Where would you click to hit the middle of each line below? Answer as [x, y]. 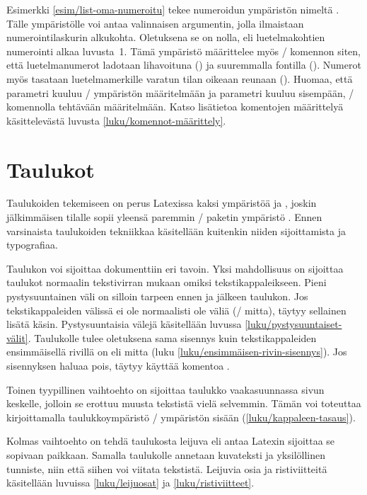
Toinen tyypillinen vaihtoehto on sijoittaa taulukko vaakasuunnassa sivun [165, 389]
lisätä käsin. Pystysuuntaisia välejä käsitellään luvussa [124, 324]
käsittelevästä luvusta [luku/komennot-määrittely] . [116, 120]
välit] [17, 337]
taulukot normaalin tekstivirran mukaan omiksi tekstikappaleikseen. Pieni [167, 282]
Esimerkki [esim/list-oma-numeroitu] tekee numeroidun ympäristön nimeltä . [173, 9]
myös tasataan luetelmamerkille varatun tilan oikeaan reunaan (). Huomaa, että [180, 78]
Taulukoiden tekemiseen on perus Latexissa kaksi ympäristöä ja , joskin [162, 203]
